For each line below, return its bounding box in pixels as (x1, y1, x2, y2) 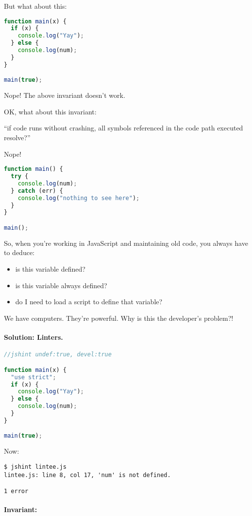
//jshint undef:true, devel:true (4, 351, 112, 358)
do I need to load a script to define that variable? (15, 296, 163, 307)
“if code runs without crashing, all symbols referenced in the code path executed (4, 123, 243, 133)
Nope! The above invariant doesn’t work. (4, 90, 125, 100)
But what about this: (4, 1, 67, 11)
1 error (4, 487, 29, 495)
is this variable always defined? (15, 280, 107, 290)
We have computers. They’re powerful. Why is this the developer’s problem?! (4, 313, 234, 323)
